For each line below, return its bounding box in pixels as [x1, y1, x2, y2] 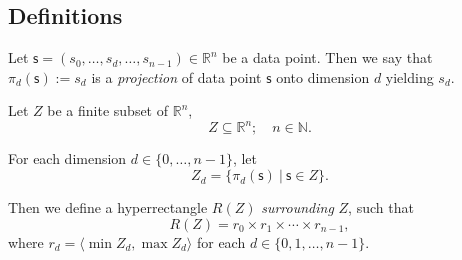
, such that [348, 197, 414, 218]
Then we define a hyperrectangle [8, 197, 208, 218]
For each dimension [8, 148, 127, 169]
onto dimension [276, 66, 370, 87]
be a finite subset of [47, 100, 169, 121]
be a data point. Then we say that [222, 47, 433, 68]
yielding [385, 66, 434, 87]
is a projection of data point [91, 66, 262, 87]
